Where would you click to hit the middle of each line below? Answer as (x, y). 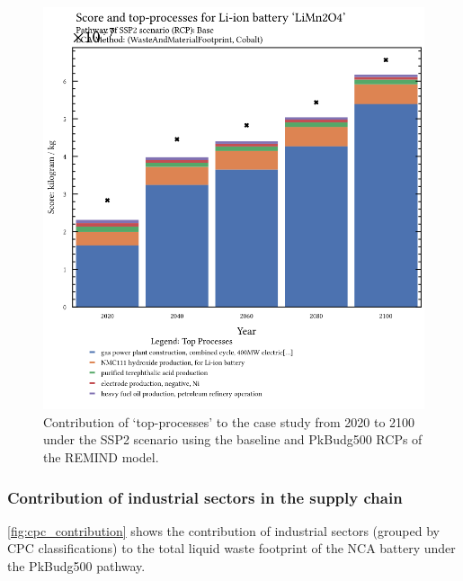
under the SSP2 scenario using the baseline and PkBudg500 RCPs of (233, 439)
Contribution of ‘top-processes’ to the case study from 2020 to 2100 (229, 421)
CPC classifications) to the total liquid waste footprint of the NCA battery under (231, 548)
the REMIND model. (101, 457)
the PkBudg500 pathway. (76, 566)
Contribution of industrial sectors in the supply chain (205, 497)
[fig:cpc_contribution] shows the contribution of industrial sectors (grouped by (223, 530)
